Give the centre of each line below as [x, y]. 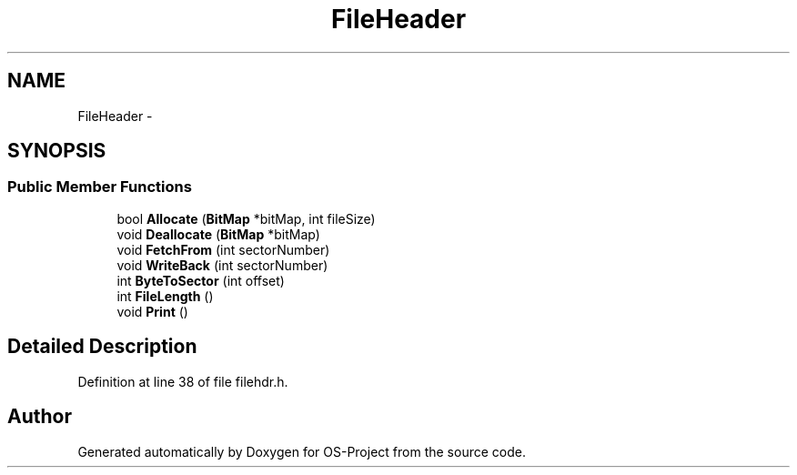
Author [40, 417]
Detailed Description [102, 347]
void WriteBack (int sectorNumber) [222, 265]
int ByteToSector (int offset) [201, 280]
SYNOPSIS [57, 151]
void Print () [152, 311]
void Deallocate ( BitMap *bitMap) [218, 234]
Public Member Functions [100, 187]
